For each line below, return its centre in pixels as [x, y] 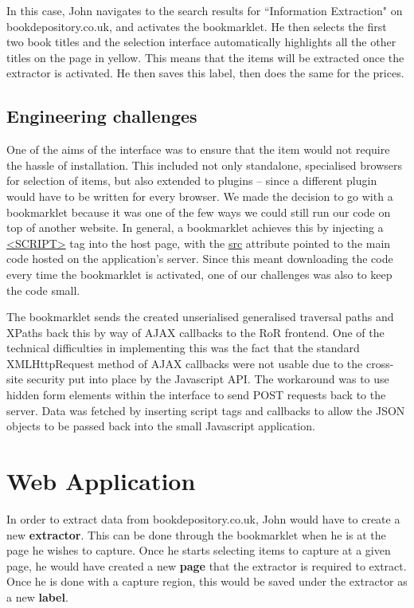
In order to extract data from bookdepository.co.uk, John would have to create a [203, 518]
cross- [380, 363]
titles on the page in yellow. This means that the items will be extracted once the [205, 57]
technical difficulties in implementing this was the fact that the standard [183, 348]
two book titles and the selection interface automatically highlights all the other [201, 42]
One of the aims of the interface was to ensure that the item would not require [198, 149]
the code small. [43, 290]
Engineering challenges [102, 116]
